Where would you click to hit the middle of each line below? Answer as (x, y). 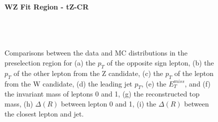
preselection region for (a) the (50, 62)
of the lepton (194, 73)
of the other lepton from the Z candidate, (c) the (88, 73)
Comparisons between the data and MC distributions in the (96, 53)
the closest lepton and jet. (44, 113)
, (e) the (154, 83)
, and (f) (197, 83)
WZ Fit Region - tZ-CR (47, 6)
